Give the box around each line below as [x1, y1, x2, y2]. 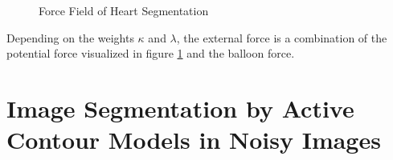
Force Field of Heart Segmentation [39, 2, 209, 18]
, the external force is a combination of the [176, 29, 387, 46]
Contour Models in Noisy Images [6, 123, 381, 156]
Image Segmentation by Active [6, 91, 354, 124]
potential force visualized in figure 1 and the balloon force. [6, 45, 295, 62]
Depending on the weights [6, 29, 134, 46]
